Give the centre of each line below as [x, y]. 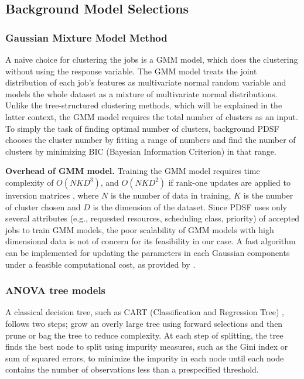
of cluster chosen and [43, 206]
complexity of [30, 182]
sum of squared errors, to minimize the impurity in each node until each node [145, 358]
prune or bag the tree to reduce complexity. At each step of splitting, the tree [144, 335]
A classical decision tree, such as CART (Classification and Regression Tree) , [145, 312]
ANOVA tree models [56, 290]
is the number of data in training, [171, 195]
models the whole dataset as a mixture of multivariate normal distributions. [141, 93]
